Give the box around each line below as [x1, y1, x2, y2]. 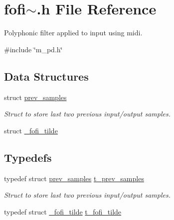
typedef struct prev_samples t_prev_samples [4, 173, 144, 183]
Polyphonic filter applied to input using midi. [4, 27, 143, 38]
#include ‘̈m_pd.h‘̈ [4, 44, 63, 54]
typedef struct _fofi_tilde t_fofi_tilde [4, 206, 122, 217]
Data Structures [4, 68, 89, 84]
